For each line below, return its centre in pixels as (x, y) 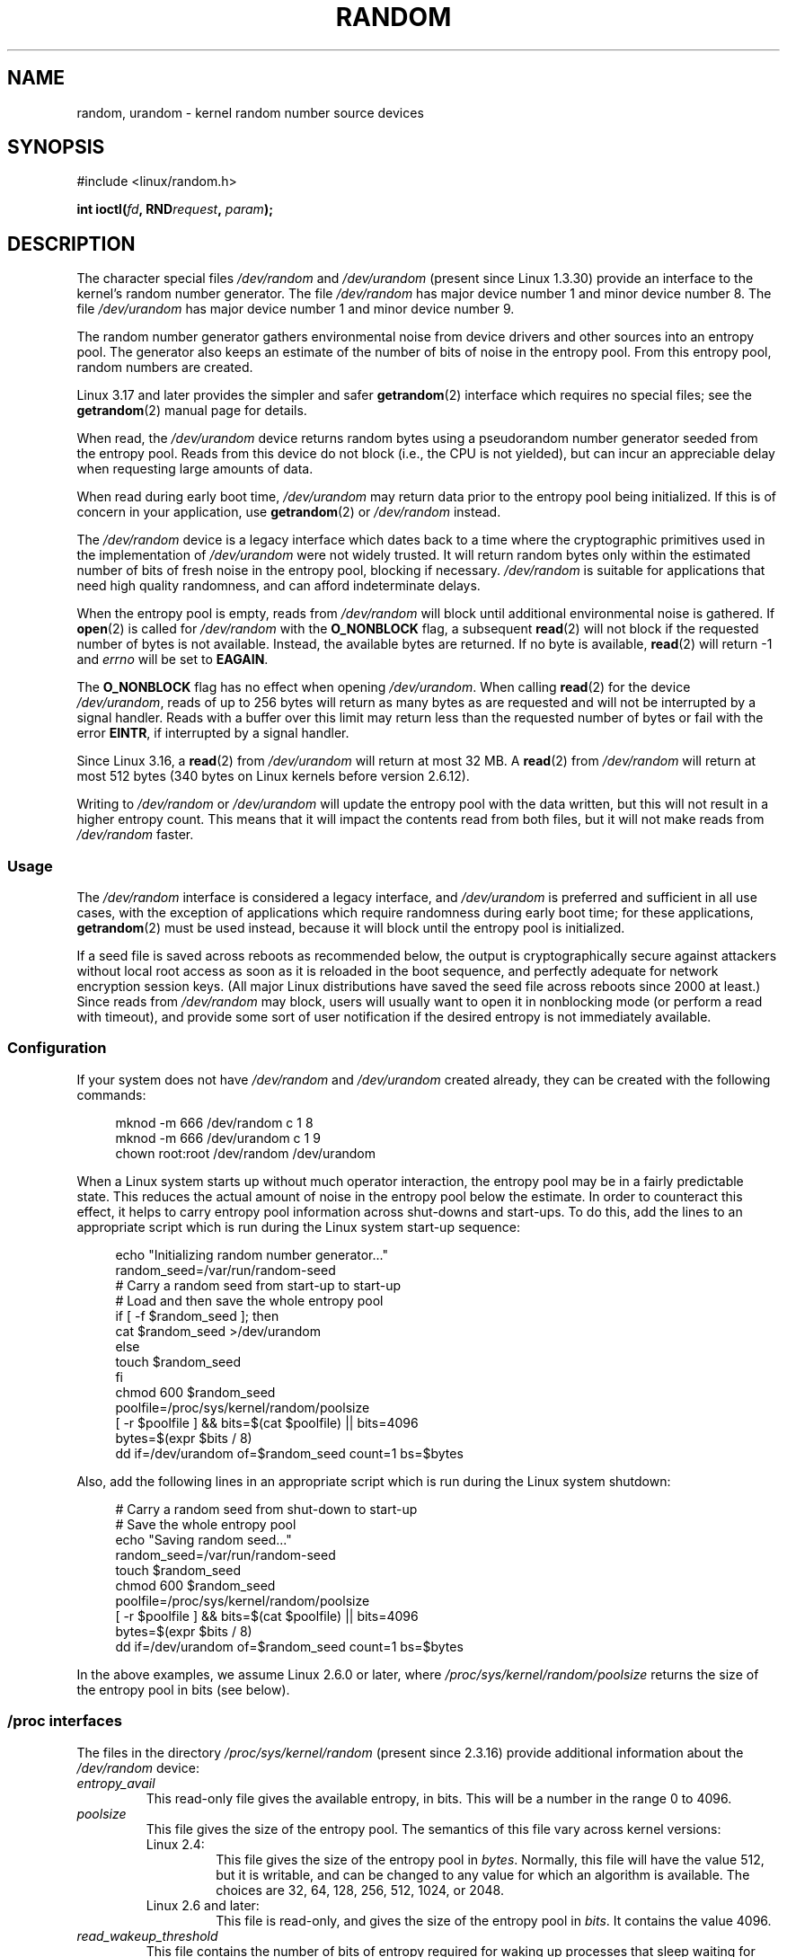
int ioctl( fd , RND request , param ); (175, 209)
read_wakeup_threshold (147, 1935)
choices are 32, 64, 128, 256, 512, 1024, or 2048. (360, 1890)
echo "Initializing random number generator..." (252, 1254)
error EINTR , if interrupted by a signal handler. (213, 733)
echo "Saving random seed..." (203, 1539)
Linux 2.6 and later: (203, 1905)
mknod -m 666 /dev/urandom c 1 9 (218, 1138)
